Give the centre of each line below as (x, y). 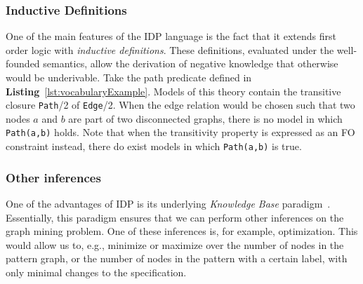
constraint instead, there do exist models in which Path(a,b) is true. (154, 146)
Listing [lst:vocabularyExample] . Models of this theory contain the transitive (173, 91)
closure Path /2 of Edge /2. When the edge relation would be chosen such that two (180, 105)
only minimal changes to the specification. (96, 272)
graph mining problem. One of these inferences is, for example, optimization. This (182, 231)
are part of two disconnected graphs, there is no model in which (205, 118)
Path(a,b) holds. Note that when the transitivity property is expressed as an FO (180, 132)
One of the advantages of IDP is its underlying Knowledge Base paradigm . (168, 203)
